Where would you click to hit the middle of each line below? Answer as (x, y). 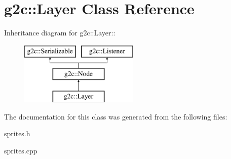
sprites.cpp (21, 150)
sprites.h (17, 133)
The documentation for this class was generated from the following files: (116, 116)
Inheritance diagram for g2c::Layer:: (60, 33)
